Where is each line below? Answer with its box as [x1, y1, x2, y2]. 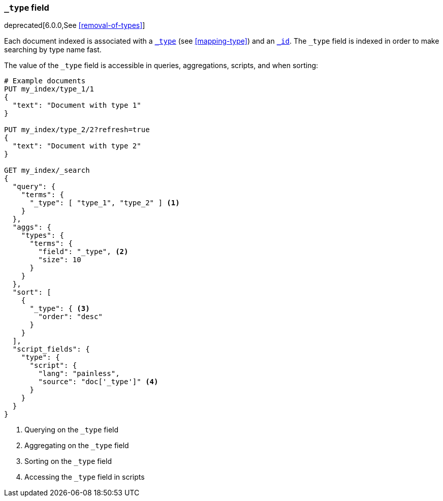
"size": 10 [38, 256, 81, 264]
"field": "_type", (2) [38, 247, 129, 256]
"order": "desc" [38, 312, 103, 321]
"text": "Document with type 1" [12, 101, 141, 110]
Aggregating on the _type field [24, 441, 129, 450]
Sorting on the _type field [24, 457, 112, 466]
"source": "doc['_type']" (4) [38, 378, 159, 386]
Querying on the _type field [24, 425, 119, 434]
